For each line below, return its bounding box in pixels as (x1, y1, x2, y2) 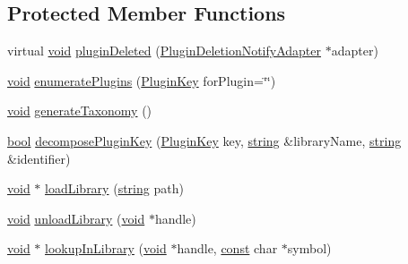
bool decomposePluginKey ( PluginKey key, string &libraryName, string (7, 131, 402, 149)
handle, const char (177, 239, 278, 258)
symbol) (287, 239, 332, 258)
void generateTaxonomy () (7, 101, 152, 120)
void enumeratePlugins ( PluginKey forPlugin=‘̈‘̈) (7, 71, 276, 89)
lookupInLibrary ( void (45, 239, 167, 258)
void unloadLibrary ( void (7, 209, 145, 227)
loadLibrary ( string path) (45, 179, 184, 198)
